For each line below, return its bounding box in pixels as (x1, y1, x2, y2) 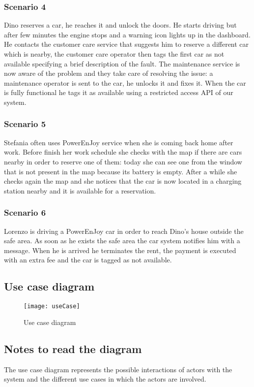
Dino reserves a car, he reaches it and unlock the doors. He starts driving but (4, 20, 237, 30)
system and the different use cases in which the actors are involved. (4, 374, 206, 384)
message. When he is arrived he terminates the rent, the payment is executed (4, 245, 236, 255)
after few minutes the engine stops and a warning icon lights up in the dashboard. (4, 29, 251, 39)
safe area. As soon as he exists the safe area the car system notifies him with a (4, 235, 240, 246)
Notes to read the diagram (4, 341, 142, 356)
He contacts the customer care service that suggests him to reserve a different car (4, 39, 249, 49)
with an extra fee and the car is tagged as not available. (4, 255, 172, 265)
